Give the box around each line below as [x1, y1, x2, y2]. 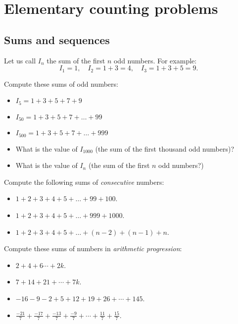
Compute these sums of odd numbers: [4, 78, 118, 89]
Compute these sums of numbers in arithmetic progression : [4, 243, 182, 254]
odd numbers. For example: [113, 55, 197, 65]
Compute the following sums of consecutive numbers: [4, 176, 164, 187]
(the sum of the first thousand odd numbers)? [95, 143, 234, 154]
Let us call [4, 55, 36, 65]
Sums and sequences [4, 32, 110, 47]
